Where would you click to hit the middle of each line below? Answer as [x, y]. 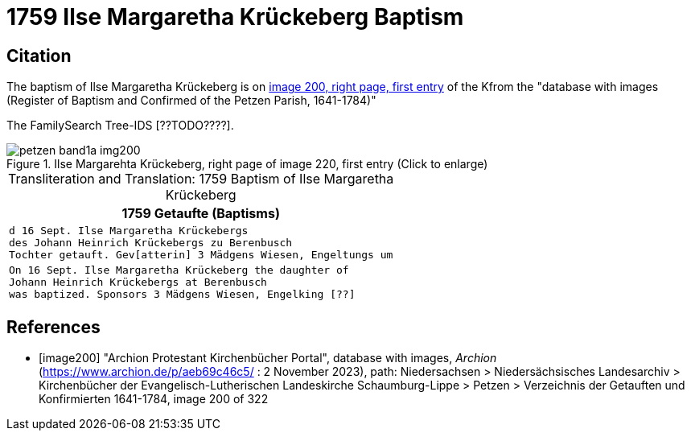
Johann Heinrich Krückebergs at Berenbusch [138, 282]
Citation [39, 56]
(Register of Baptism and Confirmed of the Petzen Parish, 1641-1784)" [191, 101]
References [53, 327]
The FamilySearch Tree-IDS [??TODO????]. [120, 126]
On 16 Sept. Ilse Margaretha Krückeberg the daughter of [179, 270]
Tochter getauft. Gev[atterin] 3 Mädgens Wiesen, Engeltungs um [201, 255]
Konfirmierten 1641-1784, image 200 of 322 [154, 399]
